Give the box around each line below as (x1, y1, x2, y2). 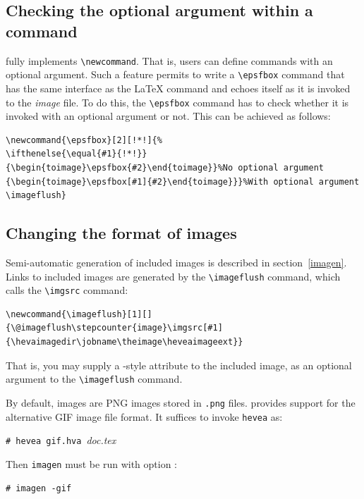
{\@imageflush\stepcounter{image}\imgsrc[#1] (6, 323, 223, 333)
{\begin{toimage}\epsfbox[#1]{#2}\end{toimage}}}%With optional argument (6, 176, 360, 187)
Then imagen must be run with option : (6, 456, 177, 471)
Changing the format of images (6, 222, 237, 244)
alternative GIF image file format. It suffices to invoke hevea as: (6, 409, 283, 424)
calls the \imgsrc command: (6, 283, 128, 297)
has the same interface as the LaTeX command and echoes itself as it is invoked (6, 80, 351, 95)
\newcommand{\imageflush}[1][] (6, 309, 152, 319)
